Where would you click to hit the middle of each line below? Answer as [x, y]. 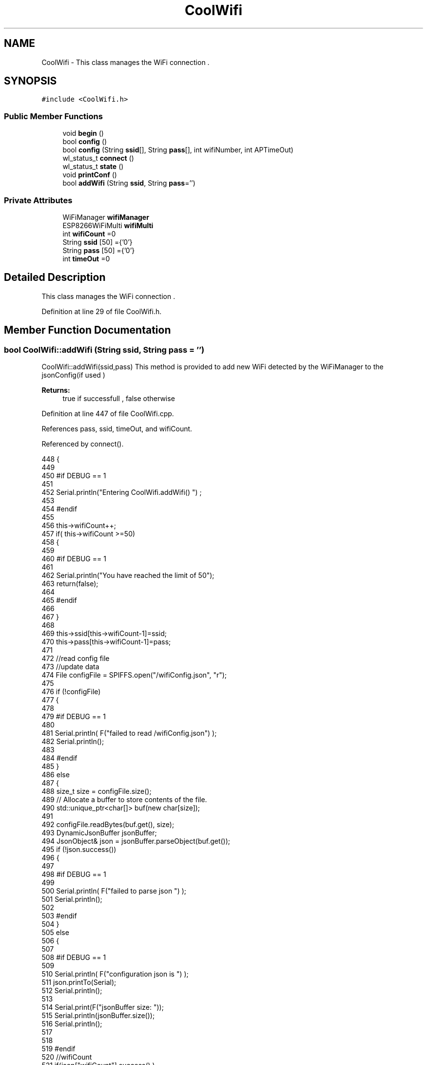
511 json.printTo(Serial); [79, 982]
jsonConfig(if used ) [73, 375]
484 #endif [59, 758]
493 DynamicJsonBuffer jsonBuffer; [99, 833]
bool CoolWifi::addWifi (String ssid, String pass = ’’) [104, 350]
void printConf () [90, 175]
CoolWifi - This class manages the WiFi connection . [126, 62]
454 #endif [59, 509]
